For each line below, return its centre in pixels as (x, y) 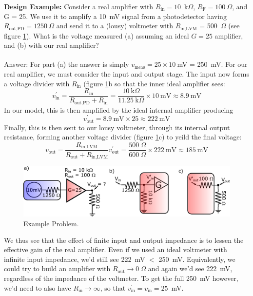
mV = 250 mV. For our (212, 64)
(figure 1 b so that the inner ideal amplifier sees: (154, 83)
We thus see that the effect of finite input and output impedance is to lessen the (124, 240)
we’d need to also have (38, 287)
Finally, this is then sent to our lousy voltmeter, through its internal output (117, 127)
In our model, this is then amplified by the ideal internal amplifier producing (119, 109)
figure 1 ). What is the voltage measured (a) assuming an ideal (97, 35)
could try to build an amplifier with (57, 268)
